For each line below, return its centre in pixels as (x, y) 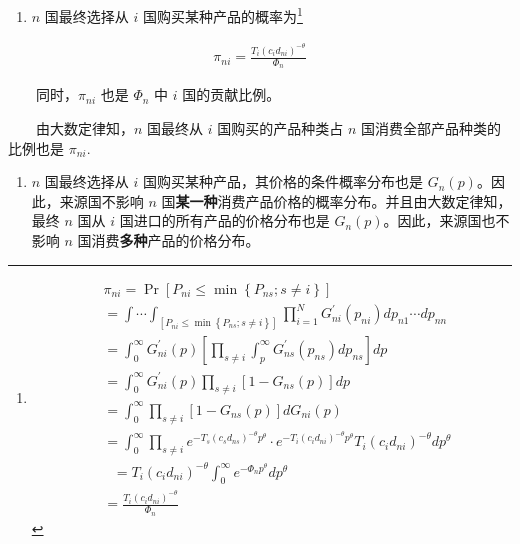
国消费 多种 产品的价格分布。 (168, 239)
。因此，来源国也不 (446, 220)
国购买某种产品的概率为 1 (223, 14)
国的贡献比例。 (231, 94)
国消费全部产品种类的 (430, 127)
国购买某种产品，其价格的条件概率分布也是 (283, 181)
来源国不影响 (101, 200)
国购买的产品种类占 (280, 127)
